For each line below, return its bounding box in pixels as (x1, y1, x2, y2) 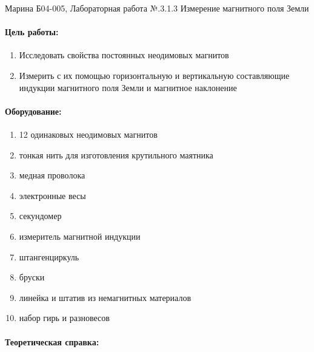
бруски (19, 271, 45, 283)
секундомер (19, 209, 62, 222)
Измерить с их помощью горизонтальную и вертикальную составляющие (19, 69, 290, 81)
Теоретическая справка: (5, 335, 99, 348)
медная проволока (19, 169, 85, 181)
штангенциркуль (19, 250, 79, 263)
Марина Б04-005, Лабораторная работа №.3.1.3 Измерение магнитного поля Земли (5, 2, 309, 14)
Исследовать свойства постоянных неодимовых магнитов (19, 49, 229, 61)
